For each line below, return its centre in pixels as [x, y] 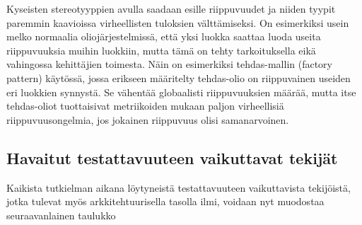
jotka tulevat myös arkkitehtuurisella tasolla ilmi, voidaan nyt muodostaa [165, 201]
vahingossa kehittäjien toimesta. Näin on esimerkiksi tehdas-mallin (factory [169, 64]
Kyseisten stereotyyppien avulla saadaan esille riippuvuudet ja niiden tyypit [171, 8]
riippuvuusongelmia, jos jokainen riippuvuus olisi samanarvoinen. [148, 119]
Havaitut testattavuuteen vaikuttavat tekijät [172, 157]
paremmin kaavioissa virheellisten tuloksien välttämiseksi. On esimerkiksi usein [178, 22]
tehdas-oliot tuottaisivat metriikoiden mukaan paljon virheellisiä [145, 106]
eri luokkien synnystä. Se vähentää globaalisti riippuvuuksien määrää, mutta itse [181, 92]
